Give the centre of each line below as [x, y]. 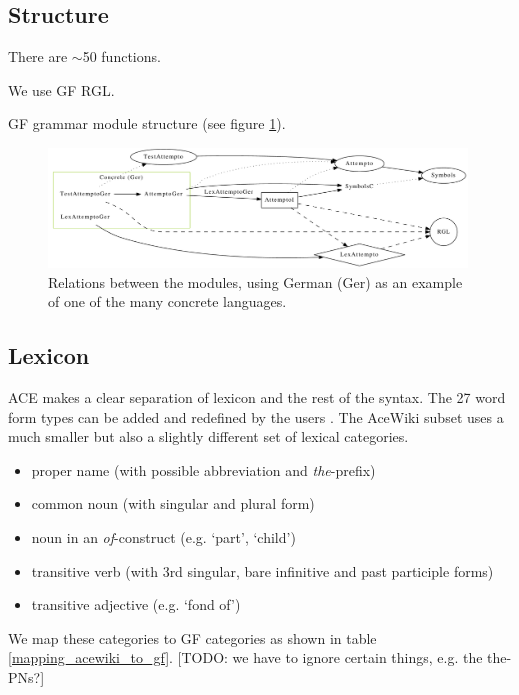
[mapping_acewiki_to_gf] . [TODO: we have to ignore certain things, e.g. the [245, 657]
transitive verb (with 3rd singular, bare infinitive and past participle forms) [262, 570]
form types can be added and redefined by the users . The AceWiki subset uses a [256, 416]
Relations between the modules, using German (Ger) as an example [255, 281]
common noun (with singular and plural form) [173, 503]
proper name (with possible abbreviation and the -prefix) [203, 469]
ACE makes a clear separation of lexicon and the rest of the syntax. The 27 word [257, 397]
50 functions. [121, 56]
